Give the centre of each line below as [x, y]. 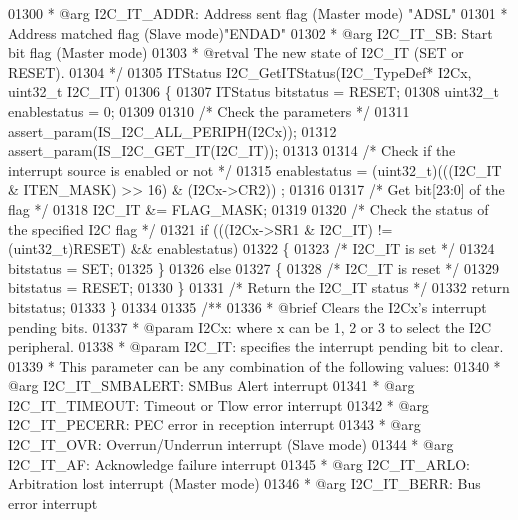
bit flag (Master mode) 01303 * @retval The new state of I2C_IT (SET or [236, 52]
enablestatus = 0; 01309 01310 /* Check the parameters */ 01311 [209, 110]
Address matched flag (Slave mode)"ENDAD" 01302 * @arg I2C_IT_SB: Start [250, 32]
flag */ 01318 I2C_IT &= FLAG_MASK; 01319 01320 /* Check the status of [248, 208]
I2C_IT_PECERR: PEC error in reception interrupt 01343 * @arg [214, 424]
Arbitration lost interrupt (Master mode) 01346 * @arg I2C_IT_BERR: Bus [244, 483]
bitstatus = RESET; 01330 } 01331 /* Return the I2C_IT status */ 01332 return [259, 287]
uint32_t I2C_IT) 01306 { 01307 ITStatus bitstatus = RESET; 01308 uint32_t [253, 91]
